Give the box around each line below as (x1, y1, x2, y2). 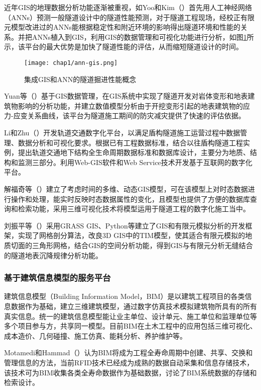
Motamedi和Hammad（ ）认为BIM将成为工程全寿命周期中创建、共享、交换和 (4, 347, 253, 358)
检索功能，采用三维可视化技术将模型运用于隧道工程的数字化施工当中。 (18, 203, 250, 214)
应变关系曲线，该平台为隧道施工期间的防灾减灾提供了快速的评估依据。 (13, 110, 245, 121)
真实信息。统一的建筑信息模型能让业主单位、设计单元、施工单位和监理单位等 (4, 310, 257, 321)
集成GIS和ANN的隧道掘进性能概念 (24, 73, 137, 84)
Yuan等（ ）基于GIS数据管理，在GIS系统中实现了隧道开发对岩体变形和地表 (4, 91, 248, 101)
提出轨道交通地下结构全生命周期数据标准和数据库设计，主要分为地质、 (18, 147, 250, 158)
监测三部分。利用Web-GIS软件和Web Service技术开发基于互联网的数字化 (18, 157, 252, 167)
